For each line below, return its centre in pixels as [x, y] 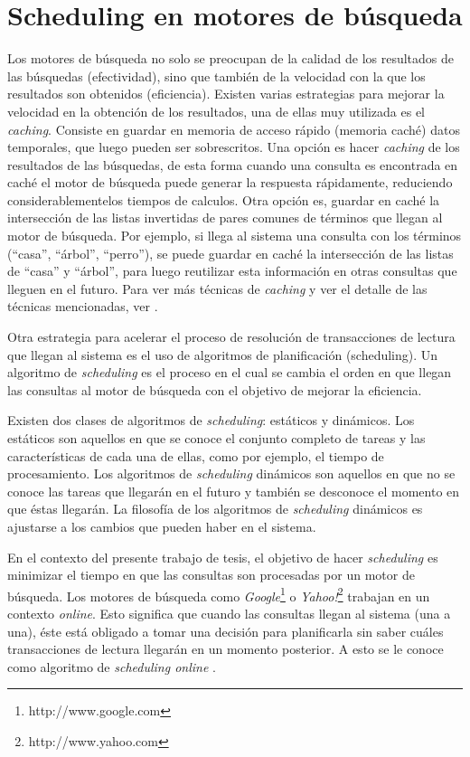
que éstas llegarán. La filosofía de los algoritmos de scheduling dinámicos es [215, 509]
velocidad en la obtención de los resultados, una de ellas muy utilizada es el [216, 111]
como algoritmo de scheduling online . [112, 666]
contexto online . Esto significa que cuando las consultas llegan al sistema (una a [229, 613]
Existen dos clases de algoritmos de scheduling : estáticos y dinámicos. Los [211, 420]
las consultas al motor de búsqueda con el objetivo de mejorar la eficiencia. [215, 389]
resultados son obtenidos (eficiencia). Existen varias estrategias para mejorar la [226, 94]
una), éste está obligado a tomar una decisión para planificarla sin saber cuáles [226, 631]
